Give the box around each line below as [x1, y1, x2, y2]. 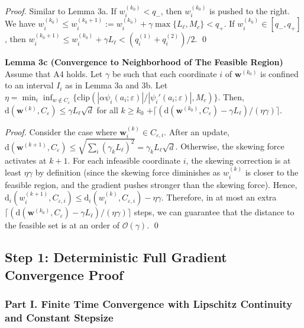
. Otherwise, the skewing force [175, 140, 284, 152]
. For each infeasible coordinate [67, 154, 181, 166]
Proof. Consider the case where [5, 125, 117, 138]
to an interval [5, 79, 54, 91]
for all [96, 104, 118, 116]
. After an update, [164, 125, 230, 138]
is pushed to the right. [209, 4, 290, 17]
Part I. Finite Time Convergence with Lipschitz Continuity [5, 296, 293, 311]
